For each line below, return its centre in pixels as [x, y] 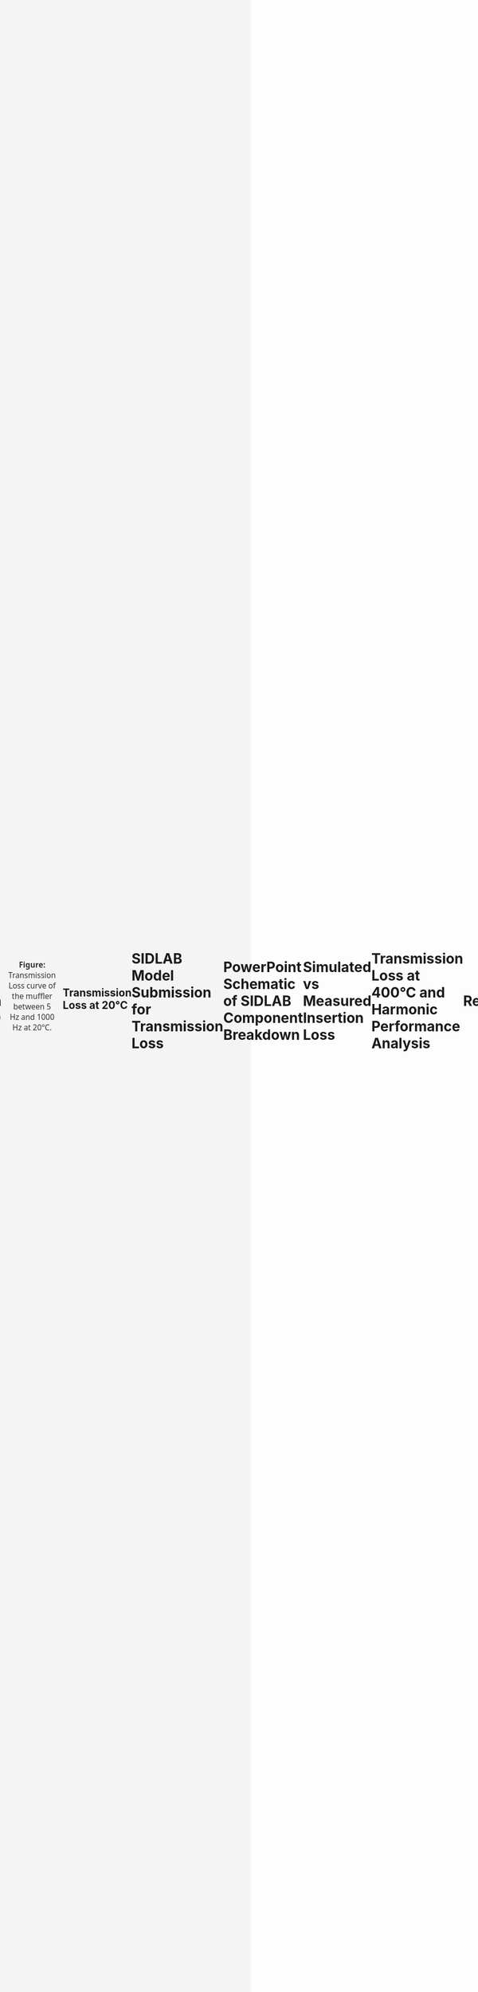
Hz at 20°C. [32, 1027]
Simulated [337, 967]
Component [263, 1018]
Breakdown [262, 1035]
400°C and [408, 993]
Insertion [333, 1018]
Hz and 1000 [32, 1017]
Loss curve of [32, 986]
